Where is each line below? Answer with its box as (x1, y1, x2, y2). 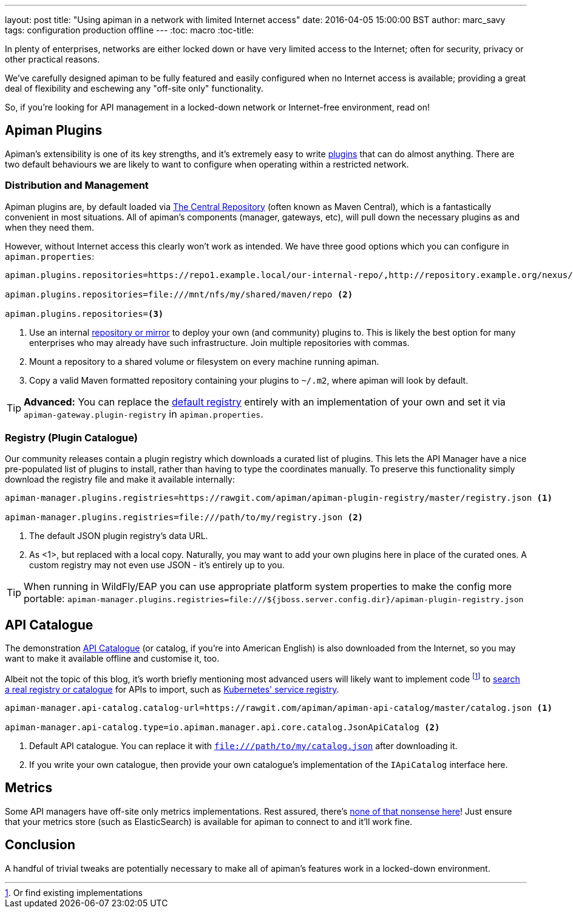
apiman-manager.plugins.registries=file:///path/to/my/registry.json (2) (5, 512, 364, 523)
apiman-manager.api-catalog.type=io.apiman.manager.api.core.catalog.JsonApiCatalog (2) (5, 722, 440, 732)
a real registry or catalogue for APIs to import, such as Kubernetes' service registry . (5, 684, 339, 694)
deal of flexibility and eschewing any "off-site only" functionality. (5, 83, 263, 93)
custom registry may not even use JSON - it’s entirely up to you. (29, 560, 285, 571)
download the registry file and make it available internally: (5, 474, 236, 485)
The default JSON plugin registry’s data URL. (29, 531, 208, 541)
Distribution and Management (5, 179, 149, 192)
